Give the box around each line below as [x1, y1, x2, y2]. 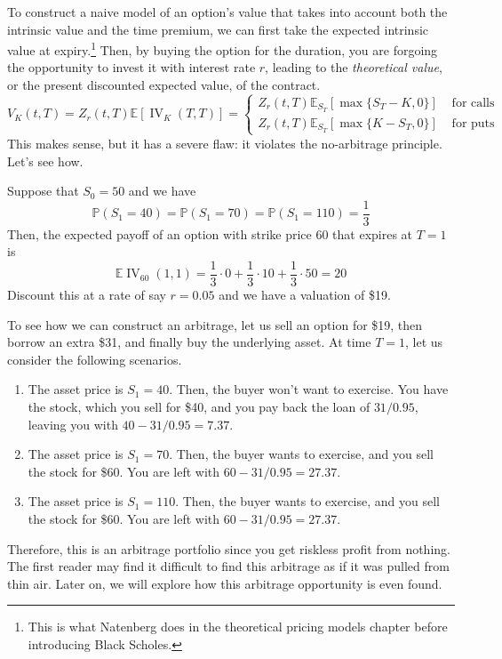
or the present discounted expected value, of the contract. [7, 76, 321, 94]
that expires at [332, 224, 413, 243]
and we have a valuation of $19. [219, 285, 391, 303]
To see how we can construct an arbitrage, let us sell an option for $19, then [7, 315, 423, 334]
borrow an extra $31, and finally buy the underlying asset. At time [7, 333, 371, 351]
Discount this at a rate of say [7, 285, 166, 303]
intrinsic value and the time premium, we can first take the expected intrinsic [7, 20, 429, 38]
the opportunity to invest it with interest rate [7, 58, 256, 76]
